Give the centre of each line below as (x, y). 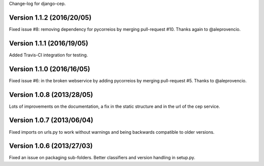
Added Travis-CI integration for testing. (48, 55)
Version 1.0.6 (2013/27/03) (51, 146)
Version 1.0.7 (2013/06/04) (51, 120)
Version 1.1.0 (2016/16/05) (50, 69)
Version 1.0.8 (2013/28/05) (51, 95)
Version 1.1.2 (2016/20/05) (50, 17)
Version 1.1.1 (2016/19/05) (49, 43)
